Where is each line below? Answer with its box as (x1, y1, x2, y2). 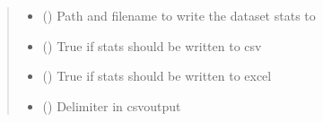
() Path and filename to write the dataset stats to (42, 6, 316, 24)
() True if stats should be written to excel (42, 66, 272, 85)
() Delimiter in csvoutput (42, 96, 181, 115)
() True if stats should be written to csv (42, 36, 262, 55)
